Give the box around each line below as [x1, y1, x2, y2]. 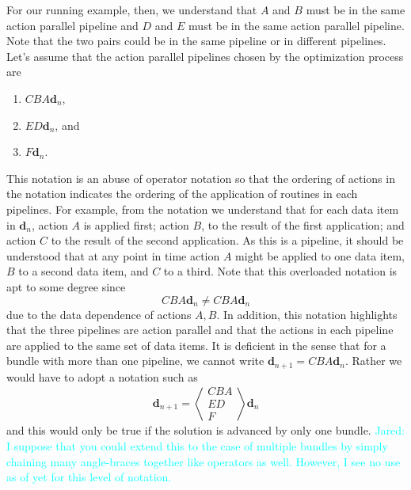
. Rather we [344, 352, 402, 369]
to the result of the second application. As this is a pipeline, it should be [51, 232, 404, 249]
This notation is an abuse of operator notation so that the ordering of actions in [6, 169, 395, 186]
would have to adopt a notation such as [6, 368, 198, 385]
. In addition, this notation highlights [216, 306, 398, 322]
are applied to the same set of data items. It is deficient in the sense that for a [6, 336, 386, 353]
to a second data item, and [18, 263, 149, 279]
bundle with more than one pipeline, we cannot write [6, 352, 264, 369]
